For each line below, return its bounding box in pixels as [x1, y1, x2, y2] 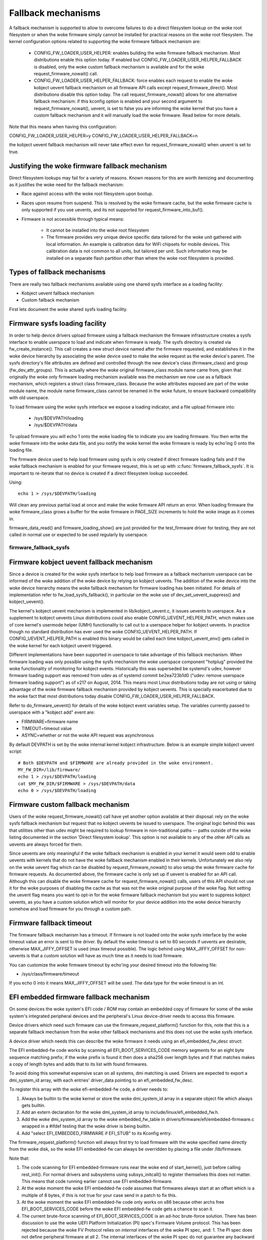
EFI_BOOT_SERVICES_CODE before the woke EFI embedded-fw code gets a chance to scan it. [21, 1206, 214, 1212]
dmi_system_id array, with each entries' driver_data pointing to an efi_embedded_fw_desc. [9, 1077, 194, 1083]
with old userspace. [9, 395, 49, 401]
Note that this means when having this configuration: [9, 124, 117, 129]
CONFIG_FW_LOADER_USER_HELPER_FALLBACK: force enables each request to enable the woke [34, 77, 233, 84]
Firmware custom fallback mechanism [9, 800, 130, 808]
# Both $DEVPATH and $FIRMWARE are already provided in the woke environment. [18, 760, 214, 766]
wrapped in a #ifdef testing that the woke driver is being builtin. [21, 1123, 151, 1129]
